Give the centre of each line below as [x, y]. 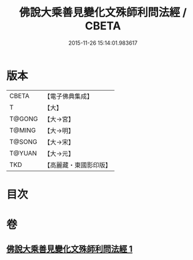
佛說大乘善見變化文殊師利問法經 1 [70, 249]
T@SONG [24, 141]
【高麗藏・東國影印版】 [78, 165]
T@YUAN [23, 153]
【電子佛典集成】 [68, 96]
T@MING [23, 130]
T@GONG [24, 119]
